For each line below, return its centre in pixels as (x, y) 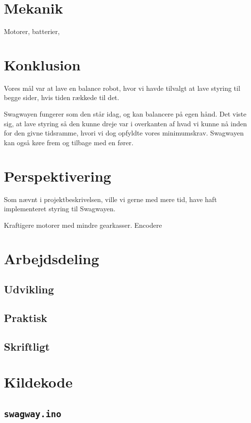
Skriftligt (27, 346)
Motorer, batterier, (32, 31)
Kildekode (38, 382)
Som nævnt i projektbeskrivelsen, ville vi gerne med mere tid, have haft (110, 199)
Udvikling (29, 289)
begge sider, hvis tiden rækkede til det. (62, 97)
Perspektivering (58, 176)
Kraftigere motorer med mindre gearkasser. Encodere (83, 225)
